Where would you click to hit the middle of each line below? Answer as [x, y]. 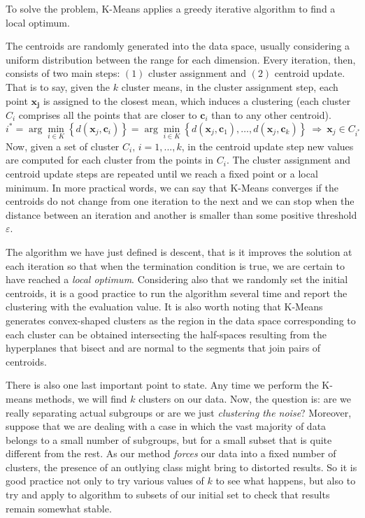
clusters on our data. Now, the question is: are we [245, 398]
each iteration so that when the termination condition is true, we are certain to [175, 265]
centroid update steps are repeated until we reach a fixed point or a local [162, 174]
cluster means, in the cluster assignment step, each [230, 86]
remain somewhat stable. [59, 508]
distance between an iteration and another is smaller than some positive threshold [181, 214]
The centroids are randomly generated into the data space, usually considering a [178, 46]
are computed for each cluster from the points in [110, 160]
